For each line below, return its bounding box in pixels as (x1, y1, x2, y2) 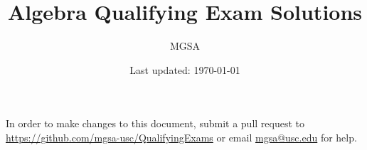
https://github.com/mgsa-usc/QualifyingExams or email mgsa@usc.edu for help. (6, 129, 357, 144)
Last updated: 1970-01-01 (129, 62, 240, 77)
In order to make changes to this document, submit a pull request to (6, 116, 305, 131)
